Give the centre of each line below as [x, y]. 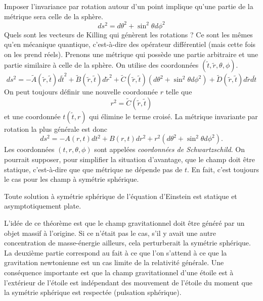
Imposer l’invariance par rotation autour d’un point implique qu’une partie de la [129, 6]
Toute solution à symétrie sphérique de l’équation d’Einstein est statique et [121, 196]
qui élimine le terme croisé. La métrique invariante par [173, 116]
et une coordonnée [32, 116]
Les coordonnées [29, 149]
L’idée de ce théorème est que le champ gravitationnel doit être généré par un [124, 222]
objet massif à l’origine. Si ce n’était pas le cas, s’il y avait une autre [110, 233]
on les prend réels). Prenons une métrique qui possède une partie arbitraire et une [131, 54]
